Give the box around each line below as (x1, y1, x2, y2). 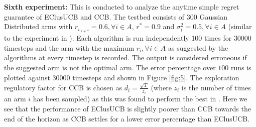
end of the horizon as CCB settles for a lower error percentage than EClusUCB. (4, 113, 250, 123)
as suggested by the (168, 42, 228, 53)
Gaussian (199, 11, 227, 22)
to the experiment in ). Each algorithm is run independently (4, 33, 189, 43)
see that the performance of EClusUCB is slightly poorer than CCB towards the (4, 103, 251, 114)
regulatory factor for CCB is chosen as (4, 82, 122, 92)
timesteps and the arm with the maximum (4, 42, 135, 53)
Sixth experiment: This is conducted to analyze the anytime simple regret (4, 2, 239, 12)
